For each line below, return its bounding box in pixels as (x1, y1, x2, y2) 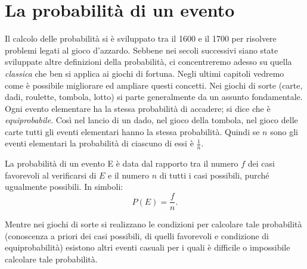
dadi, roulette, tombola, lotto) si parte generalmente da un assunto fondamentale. (5, 90, 303, 103)
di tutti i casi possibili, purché (159, 168, 269, 181)
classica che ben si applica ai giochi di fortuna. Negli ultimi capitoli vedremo (5, 67, 284, 79)
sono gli (270, 125, 298, 137)
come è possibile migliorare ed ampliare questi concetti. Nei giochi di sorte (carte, (5, 79, 303, 91)
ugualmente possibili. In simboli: (5, 180, 123, 193)
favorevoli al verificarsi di (5, 168, 97, 181)
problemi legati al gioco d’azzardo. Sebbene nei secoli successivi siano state (5, 43, 278, 56)
